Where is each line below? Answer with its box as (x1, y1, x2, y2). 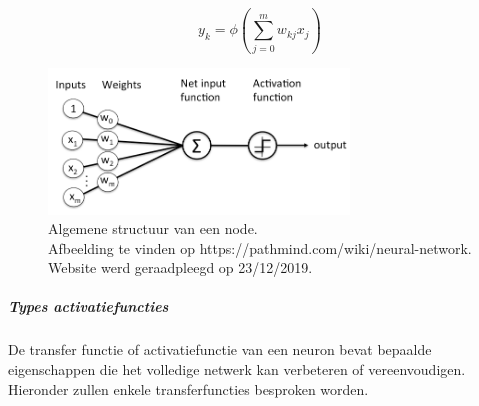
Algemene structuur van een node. (48, 218, 258, 239)
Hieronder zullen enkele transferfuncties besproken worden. (8, 378, 369, 399)
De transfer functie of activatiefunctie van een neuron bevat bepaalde (8, 339, 432, 360)
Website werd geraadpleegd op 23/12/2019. (48, 257, 313, 278)
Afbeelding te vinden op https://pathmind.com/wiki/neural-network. (48, 237, 472, 258)
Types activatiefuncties (8, 296, 169, 317)
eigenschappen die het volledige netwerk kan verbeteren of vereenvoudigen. (8, 359, 466, 380)
